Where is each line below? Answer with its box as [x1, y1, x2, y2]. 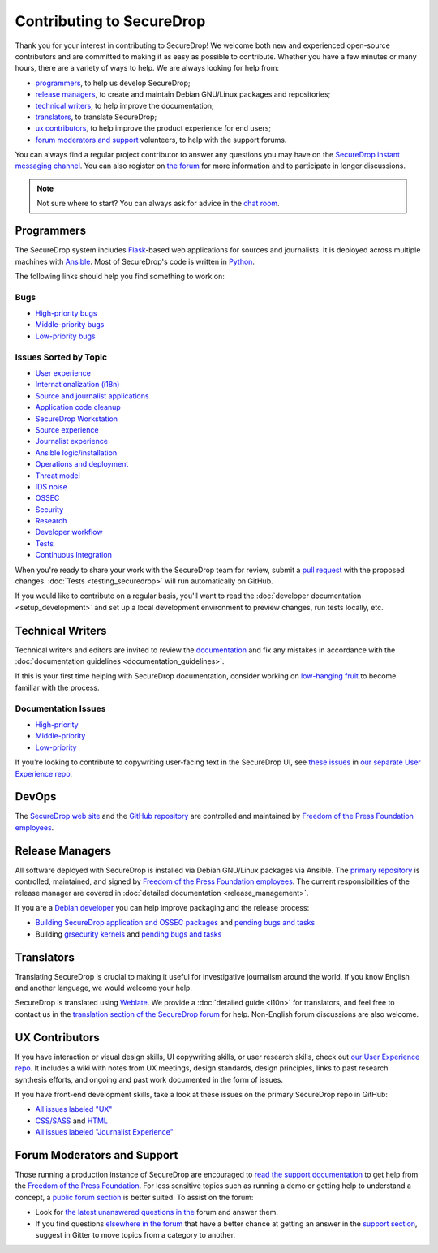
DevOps [15, 790, 57, 803]
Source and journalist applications [35, 390, 149, 401]
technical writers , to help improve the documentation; [35, 101, 214, 110]
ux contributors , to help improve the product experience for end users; [35, 123, 272, 133]
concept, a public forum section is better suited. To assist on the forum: [15, 1192, 254, 1202]
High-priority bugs [35, 308, 97, 318]
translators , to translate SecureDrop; [35, 112, 157, 122]
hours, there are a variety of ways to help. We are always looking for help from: [15, 63, 280, 73]
